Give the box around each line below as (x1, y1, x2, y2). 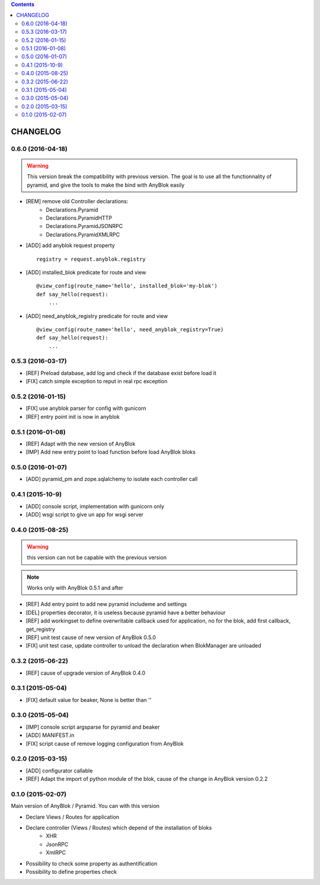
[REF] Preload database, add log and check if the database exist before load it (25, 369, 216, 376)
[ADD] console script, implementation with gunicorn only (25, 502, 165, 509)
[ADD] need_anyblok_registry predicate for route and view (25, 312, 168, 319)
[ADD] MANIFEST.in (25, 732, 75, 739)
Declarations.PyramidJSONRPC (46, 223, 123, 230)
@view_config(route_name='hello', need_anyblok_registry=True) (36, 326, 224, 333)
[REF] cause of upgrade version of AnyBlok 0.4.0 (25, 669, 146, 676)
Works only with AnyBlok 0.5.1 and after (27, 584, 124, 592)
